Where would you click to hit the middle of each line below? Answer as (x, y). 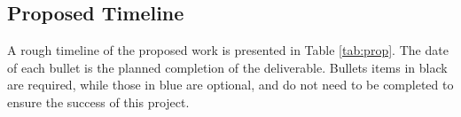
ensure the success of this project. (98, 101)
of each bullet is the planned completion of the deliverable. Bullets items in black (227, 67)
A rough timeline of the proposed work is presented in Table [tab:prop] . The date (228, 50)
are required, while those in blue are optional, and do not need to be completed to (230, 85)
